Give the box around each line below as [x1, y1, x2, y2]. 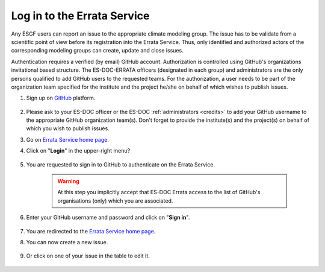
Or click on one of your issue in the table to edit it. [26, 252, 150, 259]
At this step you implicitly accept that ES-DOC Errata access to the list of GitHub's [57, 189, 261, 196]
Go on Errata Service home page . [26, 136, 110, 143]
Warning [57, 178, 79, 185]
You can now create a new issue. [26, 238, 108, 245]
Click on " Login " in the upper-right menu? [26, 147, 131, 154]
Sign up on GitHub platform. [26, 94, 96, 102]
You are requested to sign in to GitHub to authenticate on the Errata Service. [26, 160, 215, 168]
